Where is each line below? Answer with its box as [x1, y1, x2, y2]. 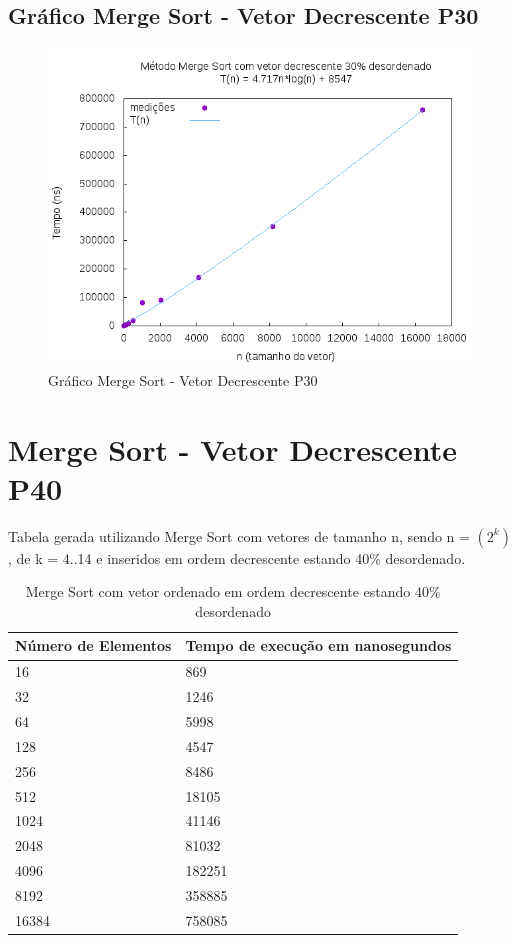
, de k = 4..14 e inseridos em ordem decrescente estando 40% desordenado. [8, 547, 466, 568]
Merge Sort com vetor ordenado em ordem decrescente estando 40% [25, 581, 441, 602]
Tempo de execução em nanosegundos [185, 635, 452, 656]
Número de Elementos [15, 635, 172, 656]
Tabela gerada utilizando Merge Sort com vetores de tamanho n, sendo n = [8, 525, 470, 546]
